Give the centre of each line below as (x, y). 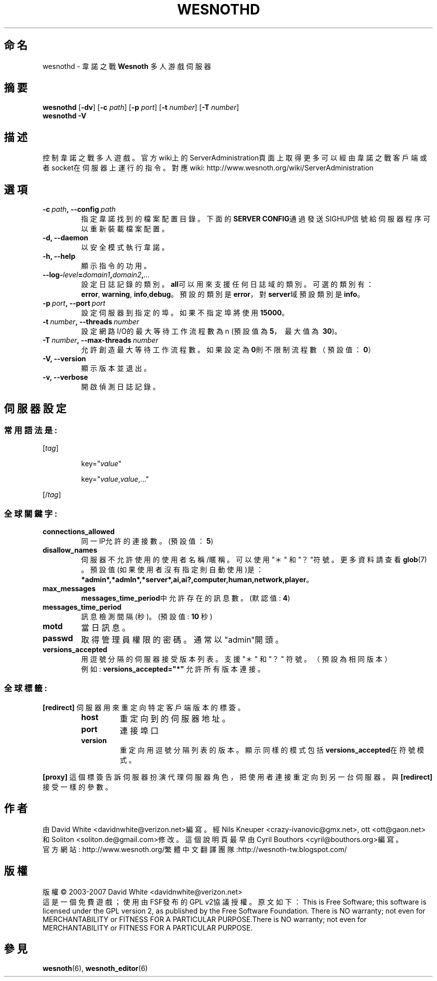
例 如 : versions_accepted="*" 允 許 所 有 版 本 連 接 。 (173, 669)
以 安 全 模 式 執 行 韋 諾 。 (125, 247)
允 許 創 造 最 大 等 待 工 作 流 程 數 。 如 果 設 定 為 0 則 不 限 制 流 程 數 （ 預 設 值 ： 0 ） (228, 350)
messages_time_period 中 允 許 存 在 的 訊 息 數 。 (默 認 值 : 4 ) (186, 598)
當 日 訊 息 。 (106, 628)
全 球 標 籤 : (26, 688)
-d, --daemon (65, 238)
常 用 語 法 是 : (31, 430)
